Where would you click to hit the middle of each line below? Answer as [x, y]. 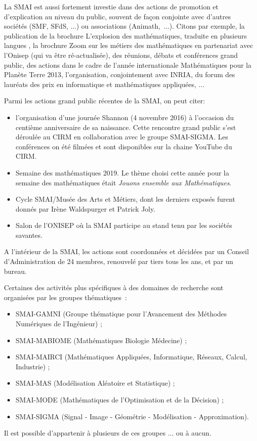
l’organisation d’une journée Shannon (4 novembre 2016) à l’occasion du [125, 117]
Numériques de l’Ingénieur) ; [59, 324]
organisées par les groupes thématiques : [65, 297]
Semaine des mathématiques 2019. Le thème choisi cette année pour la [122, 172]
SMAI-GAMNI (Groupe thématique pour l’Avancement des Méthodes [121, 314]
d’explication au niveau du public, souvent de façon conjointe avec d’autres [118, 16]
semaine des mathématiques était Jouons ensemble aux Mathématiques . [124, 182]
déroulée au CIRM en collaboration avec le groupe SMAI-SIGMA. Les [122, 137]
